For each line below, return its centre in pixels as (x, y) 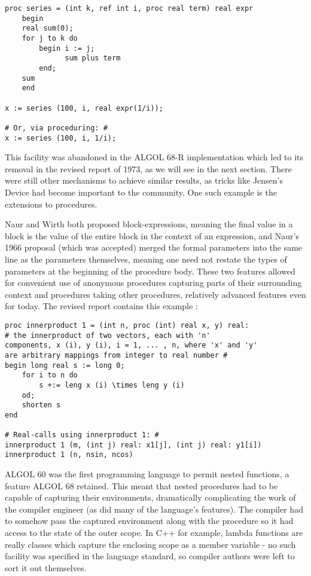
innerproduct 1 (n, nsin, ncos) (69, 455)
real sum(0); (48, 28)
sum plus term (93, 58)
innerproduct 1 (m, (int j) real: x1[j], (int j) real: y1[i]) (133, 445)
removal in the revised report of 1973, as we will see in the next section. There (148, 168)
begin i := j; (67, 48)
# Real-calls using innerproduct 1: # (82, 435)
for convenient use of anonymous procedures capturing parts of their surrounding (153, 283)
